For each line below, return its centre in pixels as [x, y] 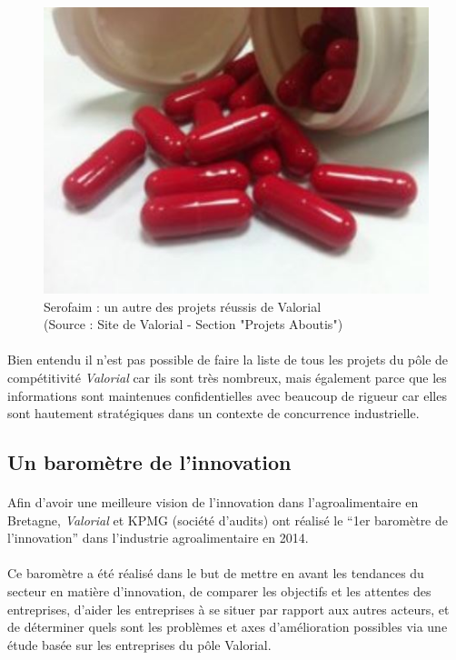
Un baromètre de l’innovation [149, 462]
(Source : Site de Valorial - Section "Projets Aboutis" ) [193, 324]
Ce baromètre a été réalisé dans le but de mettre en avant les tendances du [216, 573]
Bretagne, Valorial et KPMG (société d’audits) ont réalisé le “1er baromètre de [228, 520]
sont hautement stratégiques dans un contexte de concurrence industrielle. [213, 413]
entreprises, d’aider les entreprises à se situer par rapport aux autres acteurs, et [228, 609]
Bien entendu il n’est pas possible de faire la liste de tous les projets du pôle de [228, 360]
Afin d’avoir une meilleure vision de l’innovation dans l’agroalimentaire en [213, 502]
